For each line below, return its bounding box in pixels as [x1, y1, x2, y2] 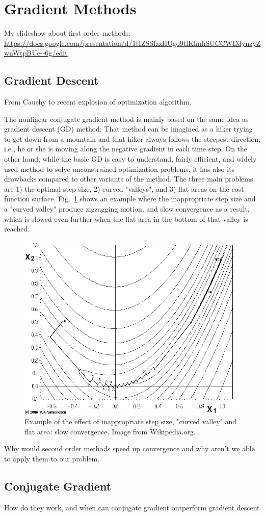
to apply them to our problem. [4, 453, 100, 463]
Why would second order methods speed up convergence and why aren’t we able [4, 443, 255, 454]
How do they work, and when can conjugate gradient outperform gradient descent [4, 502, 260, 512]
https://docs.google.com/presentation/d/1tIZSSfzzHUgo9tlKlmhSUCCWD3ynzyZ [4, 37, 261, 48]
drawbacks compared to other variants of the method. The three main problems [4, 173, 253, 184]
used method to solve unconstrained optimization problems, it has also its [4, 163, 235, 174]
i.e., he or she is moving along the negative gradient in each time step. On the [4, 143, 248, 154]
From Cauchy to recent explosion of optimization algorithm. [4, 96, 192, 107]
